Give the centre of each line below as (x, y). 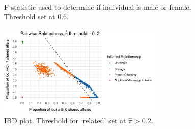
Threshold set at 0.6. (36, 17)
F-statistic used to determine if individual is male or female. (98, 6)
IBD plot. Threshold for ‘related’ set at (65, 121)
